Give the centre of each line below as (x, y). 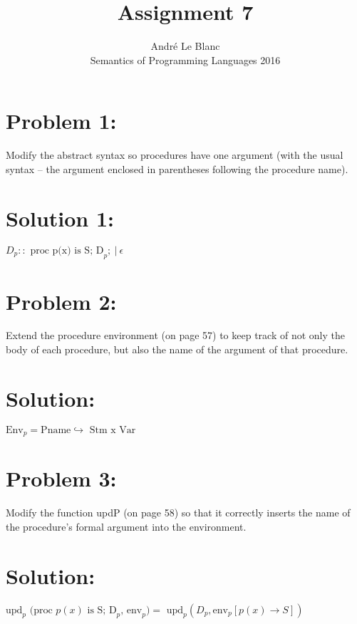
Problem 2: (61, 301)
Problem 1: (61, 121)
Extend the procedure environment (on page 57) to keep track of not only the (175, 335)
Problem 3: (61, 478)
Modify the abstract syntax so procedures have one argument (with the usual (175, 155)
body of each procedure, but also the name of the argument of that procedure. (177, 349)
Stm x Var (113, 430)
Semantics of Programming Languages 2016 (185, 59)
